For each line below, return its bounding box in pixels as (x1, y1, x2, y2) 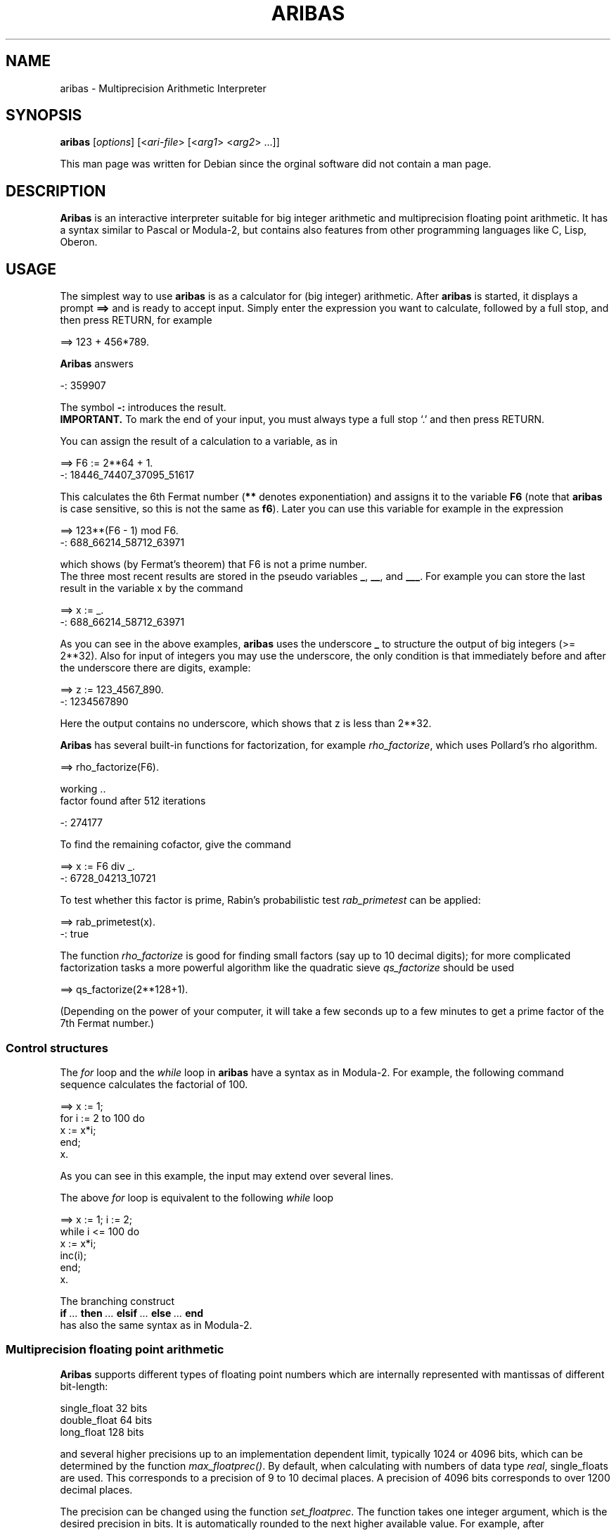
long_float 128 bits (60, 1425, 144, 1438)
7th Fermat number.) (60, 1017, 155, 1030)
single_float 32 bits (60, 1401, 148, 1414)
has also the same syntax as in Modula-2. (60, 1318, 252, 1331)
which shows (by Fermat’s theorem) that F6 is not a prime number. (60, 558, 367, 571)
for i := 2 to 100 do (60, 1111, 145, 1124)
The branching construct (60, 1294, 175, 1307)
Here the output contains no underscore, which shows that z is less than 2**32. (60, 717, 432, 730)
